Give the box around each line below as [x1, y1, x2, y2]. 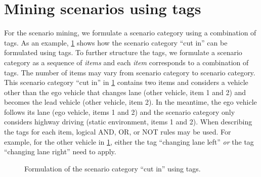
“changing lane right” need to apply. [4, 146, 116, 157]
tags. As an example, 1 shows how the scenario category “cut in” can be [4, 37, 228, 48]
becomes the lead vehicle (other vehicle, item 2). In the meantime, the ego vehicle [4, 97, 257, 107]
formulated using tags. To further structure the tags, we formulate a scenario [4, 47, 242, 58]
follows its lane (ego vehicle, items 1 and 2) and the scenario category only [4, 106, 235, 117]
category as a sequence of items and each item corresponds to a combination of [4, 57, 249, 67]
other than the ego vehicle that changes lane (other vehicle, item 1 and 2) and [4, 86, 246, 97]
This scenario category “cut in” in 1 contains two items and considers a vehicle [4, 77, 248, 87]
